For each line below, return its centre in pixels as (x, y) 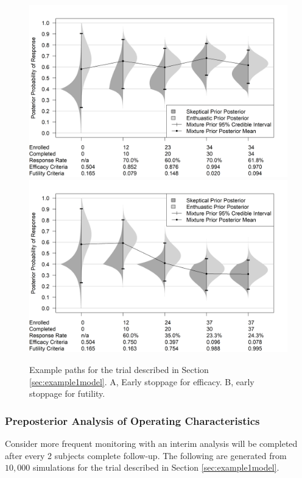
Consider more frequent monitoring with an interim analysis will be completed (151, 443)
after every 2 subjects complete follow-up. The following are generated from (146, 455)
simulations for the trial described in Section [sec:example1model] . (156, 467)
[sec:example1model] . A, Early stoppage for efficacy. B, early (142, 381)
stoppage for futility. (67, 393)
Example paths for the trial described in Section (119, 369)
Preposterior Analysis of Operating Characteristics (132, 420)
